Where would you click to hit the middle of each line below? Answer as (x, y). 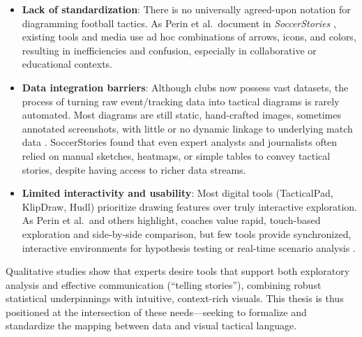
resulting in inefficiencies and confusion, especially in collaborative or (169, 50)
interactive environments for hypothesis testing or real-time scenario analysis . (189, 247)
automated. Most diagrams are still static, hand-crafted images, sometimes (181, 115)
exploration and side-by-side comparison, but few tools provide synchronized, (187, 233)
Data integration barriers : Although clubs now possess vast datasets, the (185, 87)
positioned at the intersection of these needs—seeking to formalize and (156, 312)
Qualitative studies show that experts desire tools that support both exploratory (178, 271)
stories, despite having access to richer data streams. (134, 169)
